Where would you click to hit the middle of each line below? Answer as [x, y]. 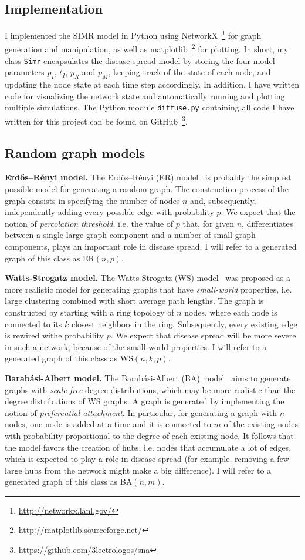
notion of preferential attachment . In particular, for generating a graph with [141, 412]
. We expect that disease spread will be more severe [203, 335]
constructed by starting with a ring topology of [89, 312]
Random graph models [75, 152]
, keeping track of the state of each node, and [189, 72]
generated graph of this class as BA [69, 482]
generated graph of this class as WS [69, 358]
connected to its [33, 323]
